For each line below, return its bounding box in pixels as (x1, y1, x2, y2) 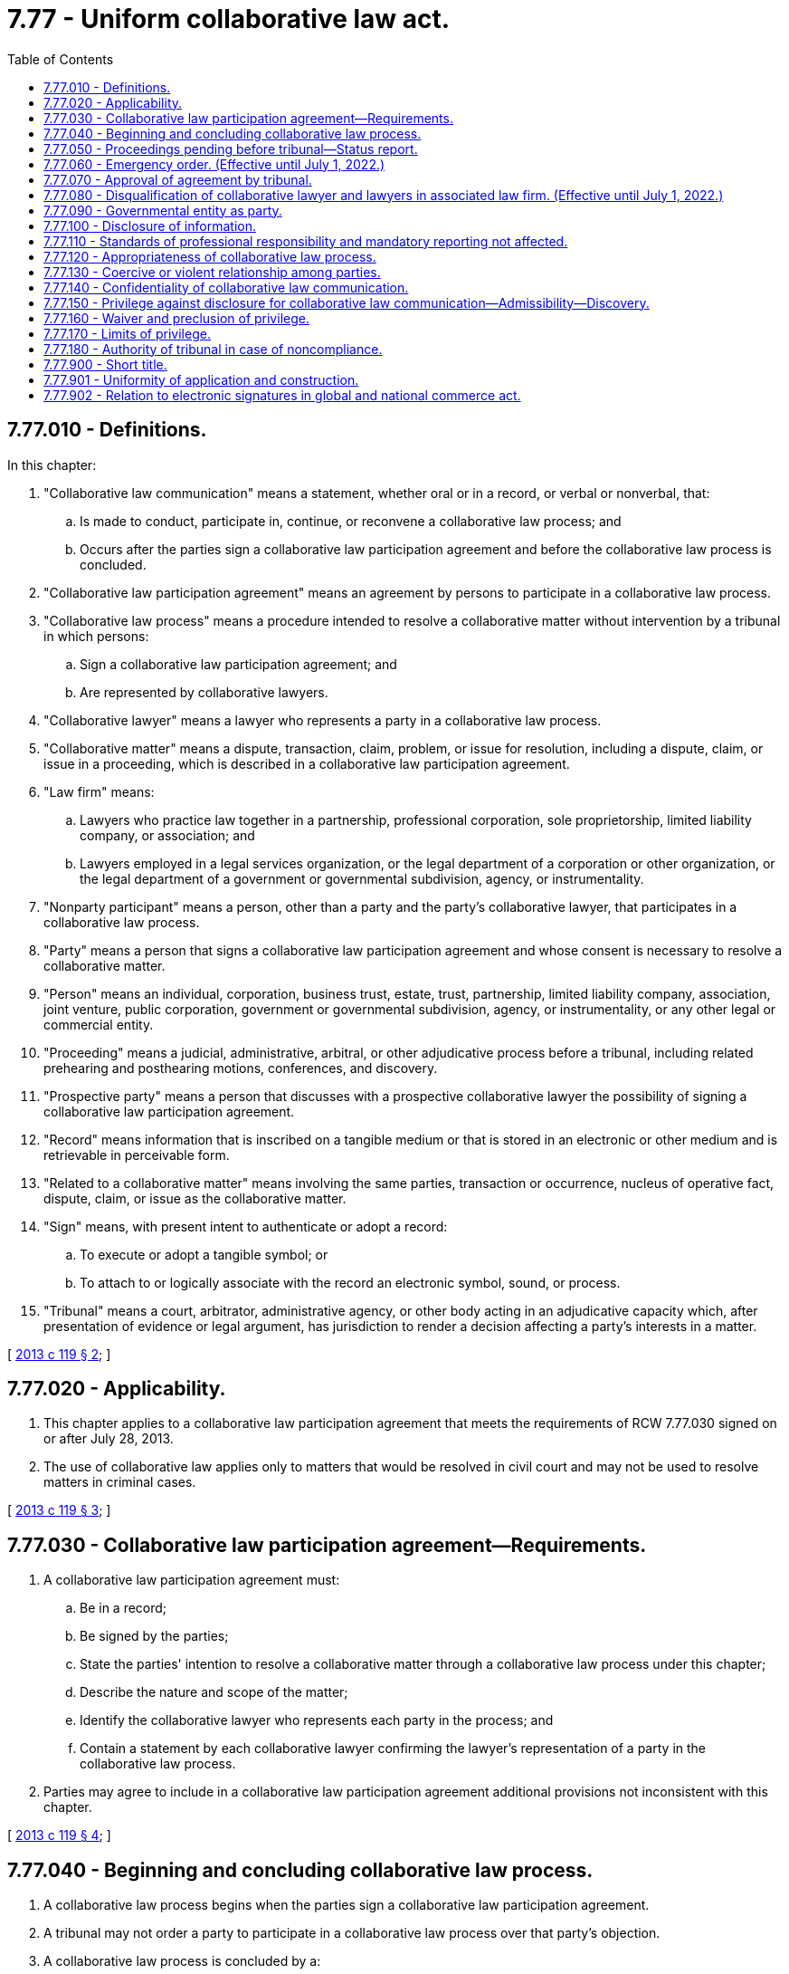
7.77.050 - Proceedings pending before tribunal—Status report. (43, 140, 418, 157)
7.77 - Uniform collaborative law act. (7, 4, 451, 34)
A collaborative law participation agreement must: (43, 1572, 340, 1588)
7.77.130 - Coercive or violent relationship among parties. (43, 264, 381, 280)
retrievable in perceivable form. (43, 1146, 230, 1163)
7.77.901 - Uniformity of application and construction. (43, 371, 359, 388)
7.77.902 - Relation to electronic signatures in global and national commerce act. (43, 387, 521, 403)
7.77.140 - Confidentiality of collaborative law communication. (43, 279, 409, 295)
